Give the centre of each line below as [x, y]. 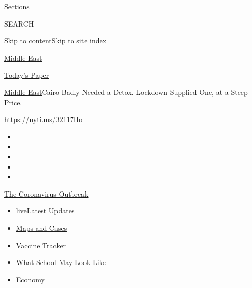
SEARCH [19, 23]
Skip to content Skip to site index [55, 41]
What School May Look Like [61, 262]
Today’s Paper [27, 75]
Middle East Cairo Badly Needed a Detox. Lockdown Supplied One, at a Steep [126, 92]
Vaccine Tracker [41, 245]
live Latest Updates [45, 211]
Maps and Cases [41, 227]
